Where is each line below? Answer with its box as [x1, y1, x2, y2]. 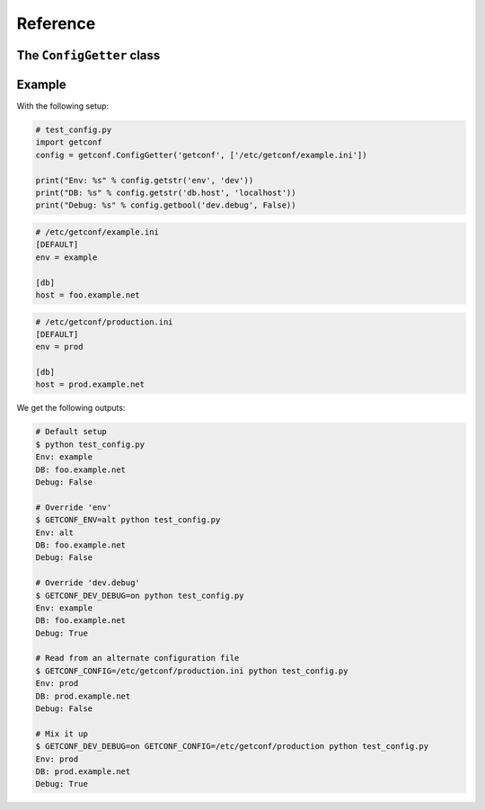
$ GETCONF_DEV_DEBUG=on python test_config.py [35, 590, 244, 601]
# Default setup [35, 427, 108, 437]
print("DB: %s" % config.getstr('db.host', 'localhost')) [35, 188, 296, 198]
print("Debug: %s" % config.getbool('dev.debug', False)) [35, 200, 296, 210]
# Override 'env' [35, 502, 112, 512]
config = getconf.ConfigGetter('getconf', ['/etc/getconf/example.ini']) [35, 149, 367, 160]
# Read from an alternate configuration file [35, 653, 240, 663]
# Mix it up [35, 728, 89, 739]
